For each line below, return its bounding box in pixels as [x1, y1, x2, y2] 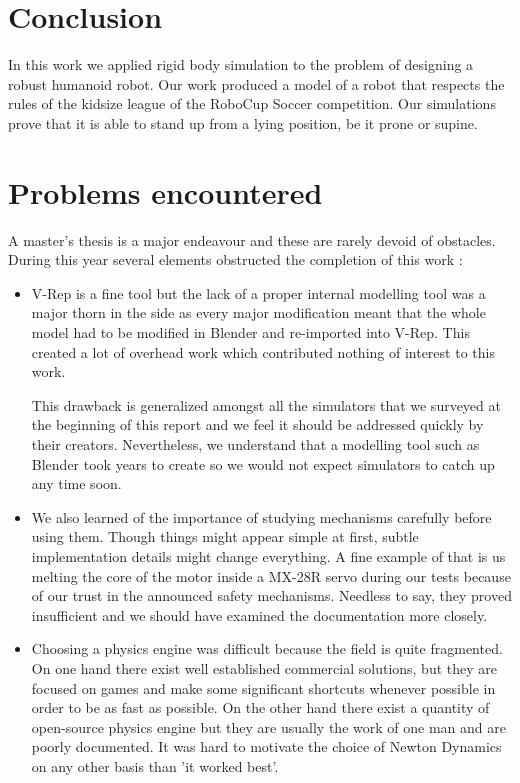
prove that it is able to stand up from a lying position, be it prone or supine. [8, 112, 478, 133]
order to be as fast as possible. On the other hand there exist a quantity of [31, 697, 490, 718]
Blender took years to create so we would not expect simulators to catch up [31, 453, 495, 474]
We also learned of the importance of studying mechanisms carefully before [31, 506, 492, 527]
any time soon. [31, 473, 122, 494]
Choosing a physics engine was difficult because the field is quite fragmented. [31, 638, 503, 659]
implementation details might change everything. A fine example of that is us [31, 545, 506, 566]
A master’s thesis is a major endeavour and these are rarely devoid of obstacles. [8, 229, 496, 250]
